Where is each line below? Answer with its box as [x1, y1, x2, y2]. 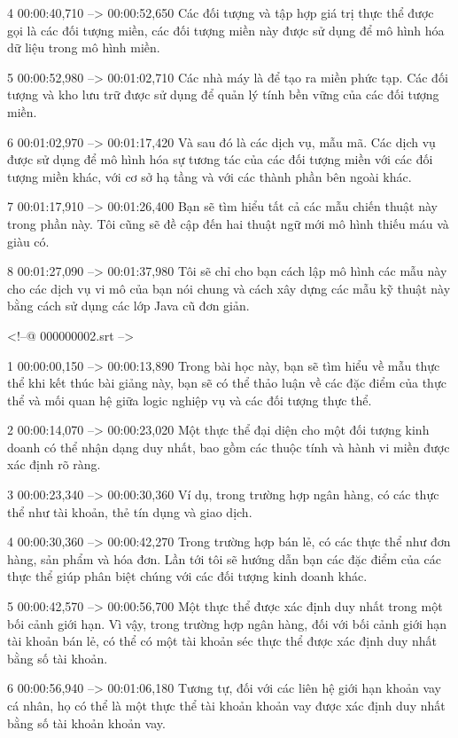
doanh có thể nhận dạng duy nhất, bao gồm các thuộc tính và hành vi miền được [7, 437, 450, 456]
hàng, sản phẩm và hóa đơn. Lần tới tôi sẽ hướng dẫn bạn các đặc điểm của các [7, 549, 441, 568]
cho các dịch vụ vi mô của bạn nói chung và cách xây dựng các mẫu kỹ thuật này [7, 279, 451, 297]
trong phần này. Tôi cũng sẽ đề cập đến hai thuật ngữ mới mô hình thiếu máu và [7, 214, 449, 232]
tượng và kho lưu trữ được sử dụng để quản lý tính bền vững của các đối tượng [7, 85, 439, 104]
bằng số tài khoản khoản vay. [7, 713, 166, 732]
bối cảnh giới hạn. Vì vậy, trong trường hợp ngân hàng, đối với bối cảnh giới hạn [7, 614, 447, 632]
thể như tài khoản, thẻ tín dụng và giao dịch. [7, 502, 252, 521]
